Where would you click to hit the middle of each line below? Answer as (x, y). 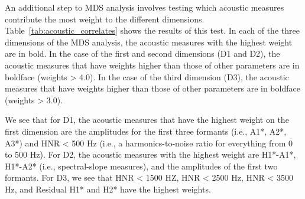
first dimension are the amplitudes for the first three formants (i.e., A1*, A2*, (146, 131)
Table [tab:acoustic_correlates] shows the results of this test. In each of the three (152, 30)
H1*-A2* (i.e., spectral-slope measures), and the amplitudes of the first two (141, 166)
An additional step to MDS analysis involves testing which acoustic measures (145, 7)
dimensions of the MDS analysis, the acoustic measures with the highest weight (149, 42)
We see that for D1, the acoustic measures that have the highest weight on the (147, 120)
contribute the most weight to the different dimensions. (105, 19)
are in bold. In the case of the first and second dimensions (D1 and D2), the (142, 53)
